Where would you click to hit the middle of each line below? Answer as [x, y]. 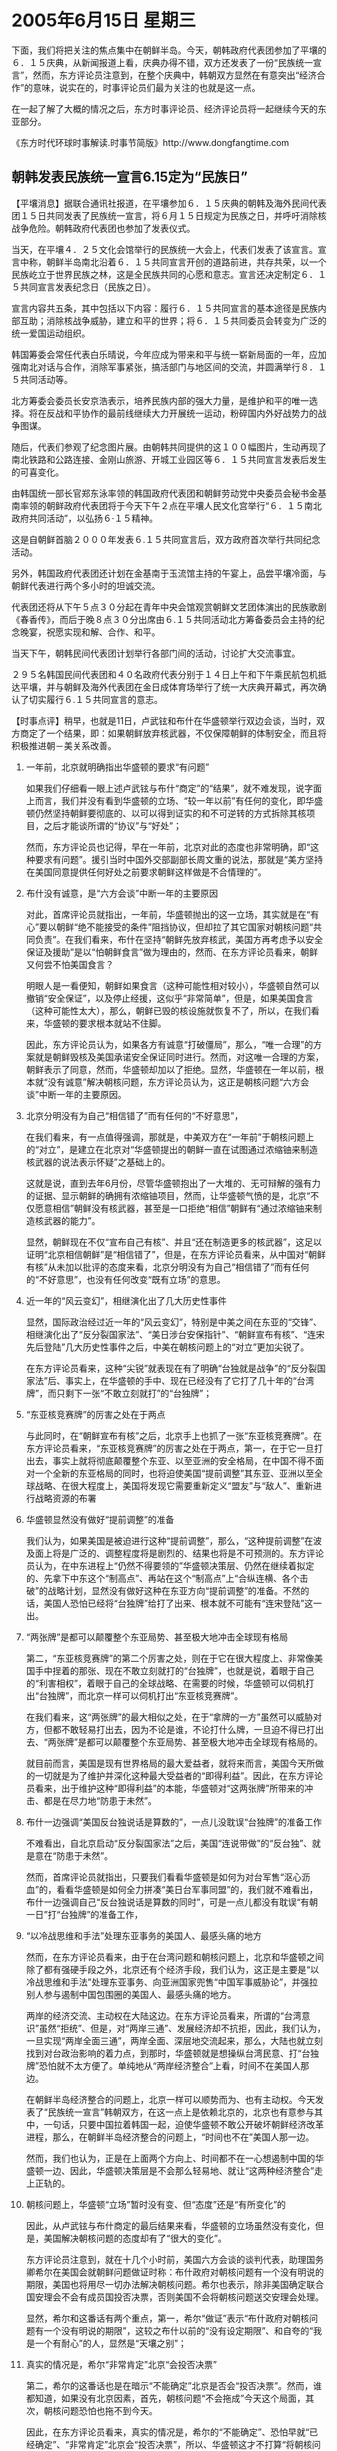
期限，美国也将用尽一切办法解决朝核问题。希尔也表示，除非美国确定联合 [174, 2284]
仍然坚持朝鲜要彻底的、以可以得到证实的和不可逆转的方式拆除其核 [170, 813]
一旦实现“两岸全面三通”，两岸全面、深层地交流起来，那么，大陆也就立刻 [174, 2040]
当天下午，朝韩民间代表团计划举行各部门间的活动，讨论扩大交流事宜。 [156, 653]
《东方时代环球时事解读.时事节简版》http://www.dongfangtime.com [150, 142]
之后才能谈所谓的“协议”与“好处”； [113, 825]
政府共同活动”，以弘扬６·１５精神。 [85, 518]
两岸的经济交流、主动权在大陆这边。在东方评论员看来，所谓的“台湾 [163, 2015]
